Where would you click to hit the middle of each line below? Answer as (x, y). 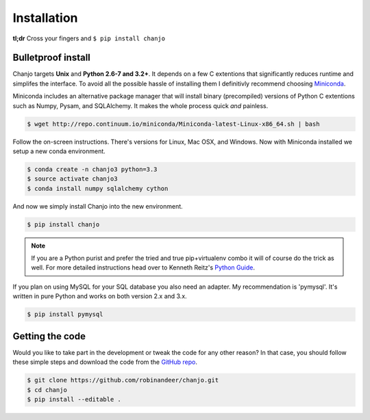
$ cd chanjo (47, 390)
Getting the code (49, 336)
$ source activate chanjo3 (72, 179)
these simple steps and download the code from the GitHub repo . (105, 362)
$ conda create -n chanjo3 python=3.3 (92, 169)
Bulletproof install (51, 58)
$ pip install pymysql (65, 314)
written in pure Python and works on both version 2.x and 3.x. (100, 296)
